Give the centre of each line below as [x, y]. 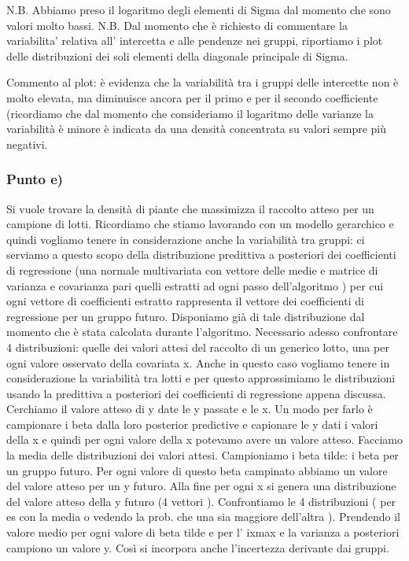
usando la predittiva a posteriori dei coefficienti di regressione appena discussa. [196, 393]
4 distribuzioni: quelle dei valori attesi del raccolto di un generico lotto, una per [198, 347]
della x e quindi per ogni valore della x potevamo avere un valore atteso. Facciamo [205, 439]
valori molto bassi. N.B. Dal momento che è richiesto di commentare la [177, 25]
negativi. [27, 144]
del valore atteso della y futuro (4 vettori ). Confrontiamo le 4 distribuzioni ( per [201, 501]
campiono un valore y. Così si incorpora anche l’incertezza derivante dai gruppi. [198, 547]
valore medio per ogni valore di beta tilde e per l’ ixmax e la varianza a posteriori [203, 532]
